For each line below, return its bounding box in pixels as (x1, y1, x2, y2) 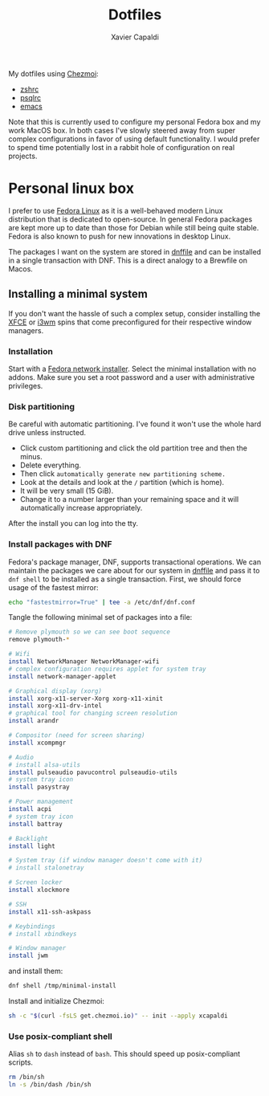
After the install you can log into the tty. (8, 519, 139, 528)
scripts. (8, 1057, 34, 1067)
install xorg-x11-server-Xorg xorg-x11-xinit (8, 695, 163, 703)
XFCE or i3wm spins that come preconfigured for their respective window (8, 317, 252, 327)
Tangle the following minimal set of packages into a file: (8, 613, 193, 622)
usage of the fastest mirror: (8, 582, 99, 592)
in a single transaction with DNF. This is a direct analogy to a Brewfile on (8, 255, 247, 265)
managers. (8, 325, 44, 335)
